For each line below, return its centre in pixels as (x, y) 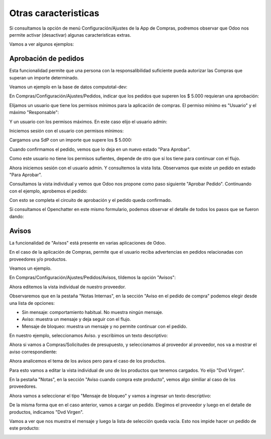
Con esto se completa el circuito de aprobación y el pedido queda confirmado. (91, 200)
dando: (17, 216)
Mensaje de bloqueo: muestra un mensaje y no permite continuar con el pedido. (105, 326)
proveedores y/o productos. (38, 259)
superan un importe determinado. (44, 77)
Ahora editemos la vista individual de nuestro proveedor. (68, 287)
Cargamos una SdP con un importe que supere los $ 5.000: (71, 140)
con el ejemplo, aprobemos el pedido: (48, 191)
